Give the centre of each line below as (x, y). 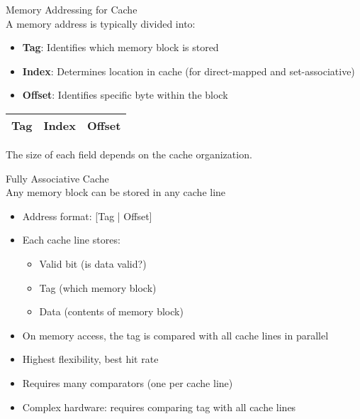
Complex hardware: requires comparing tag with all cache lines (159, 407)
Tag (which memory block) (98, 287)
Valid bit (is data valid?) (93, 263)
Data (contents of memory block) (111, 311)
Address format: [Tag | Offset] (87, 216)
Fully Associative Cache (57, 178)
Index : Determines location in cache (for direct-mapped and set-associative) (189, 71)
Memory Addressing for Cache (72, 9)
